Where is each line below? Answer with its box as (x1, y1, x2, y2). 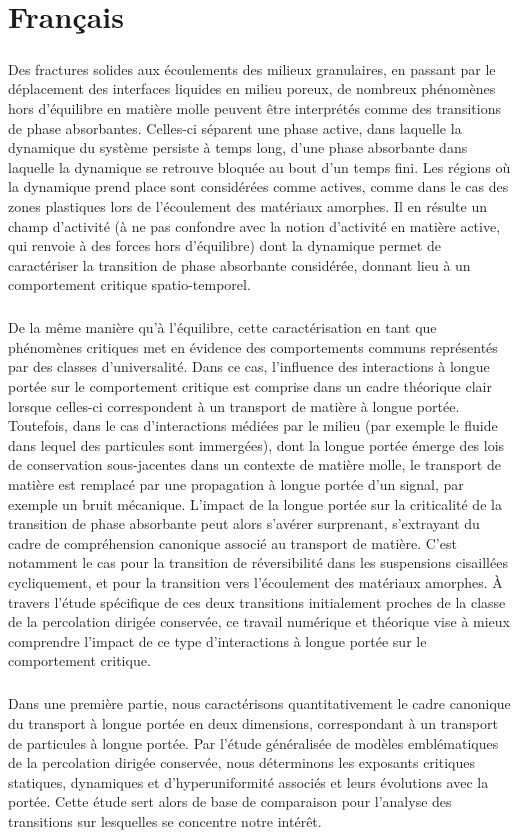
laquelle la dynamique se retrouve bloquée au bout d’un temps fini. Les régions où (8, 156, 511, 177)
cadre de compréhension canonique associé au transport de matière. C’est (8, 532, 457, 553)
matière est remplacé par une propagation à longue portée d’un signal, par (8, 474, 464, 494)
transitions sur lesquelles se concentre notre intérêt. (8, 810, 322, 831)
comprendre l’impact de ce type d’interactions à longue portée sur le (8, 630, 427, 651)
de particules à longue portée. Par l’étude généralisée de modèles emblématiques (8, 732, 499, 753)
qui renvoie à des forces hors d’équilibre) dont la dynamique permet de (8, 235, 441, 256)
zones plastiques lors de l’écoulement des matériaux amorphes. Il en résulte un (8, 195, 487, 216)
